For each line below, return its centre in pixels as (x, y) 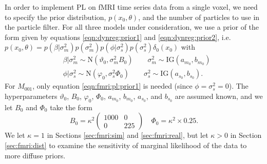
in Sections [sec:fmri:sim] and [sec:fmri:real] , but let (128, 135)
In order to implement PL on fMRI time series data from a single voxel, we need (131, 7)
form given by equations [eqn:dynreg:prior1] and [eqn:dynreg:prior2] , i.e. (118, 37)
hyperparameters (31, 96)
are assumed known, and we (219, 96)
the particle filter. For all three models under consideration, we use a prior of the (132, 27)
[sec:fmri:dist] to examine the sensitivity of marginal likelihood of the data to (126, 145)
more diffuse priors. (35, 155)
